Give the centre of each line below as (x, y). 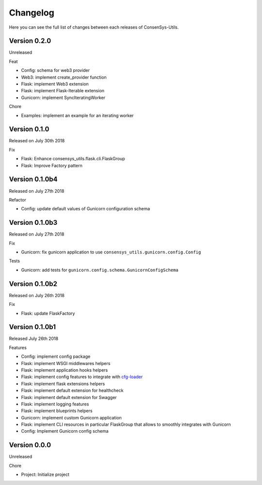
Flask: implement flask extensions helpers (63, 384)
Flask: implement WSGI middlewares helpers (66, 363)
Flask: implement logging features (55, 404)
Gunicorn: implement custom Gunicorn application (72, 418)
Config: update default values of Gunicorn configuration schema (86, 209)
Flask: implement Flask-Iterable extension (63, 91)
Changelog (32, 13)
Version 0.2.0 (30, 41)
